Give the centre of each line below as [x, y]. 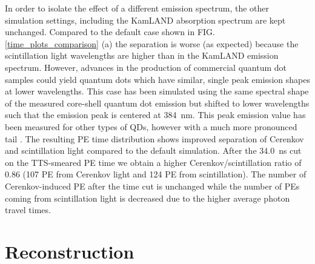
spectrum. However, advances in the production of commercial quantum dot [146, 67]
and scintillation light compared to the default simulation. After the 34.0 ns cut [153, 150]
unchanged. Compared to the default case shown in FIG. [110, 32]
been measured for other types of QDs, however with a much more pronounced [151, 126]
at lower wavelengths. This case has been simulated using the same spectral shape [157, 91]
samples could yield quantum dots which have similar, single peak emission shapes [157, 79]
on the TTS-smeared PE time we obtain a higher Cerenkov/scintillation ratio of [153, 162]
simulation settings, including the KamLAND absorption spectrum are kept [145, 20]
